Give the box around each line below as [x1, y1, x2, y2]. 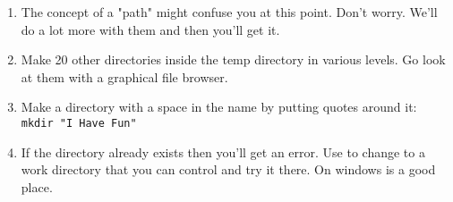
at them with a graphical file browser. [21, 67, 228, 86]
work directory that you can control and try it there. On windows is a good [21, 160, 436, 179]
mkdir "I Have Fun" [21, 116, 137, 130]
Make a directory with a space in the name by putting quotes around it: [21, 97, 417, 116]
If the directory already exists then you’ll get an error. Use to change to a [21, 142, 425, 161]
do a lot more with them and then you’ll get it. [21, 20, 280, 38]
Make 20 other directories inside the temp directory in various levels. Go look [21, 50, 446, 69]
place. [21, 177, 53, 196]
